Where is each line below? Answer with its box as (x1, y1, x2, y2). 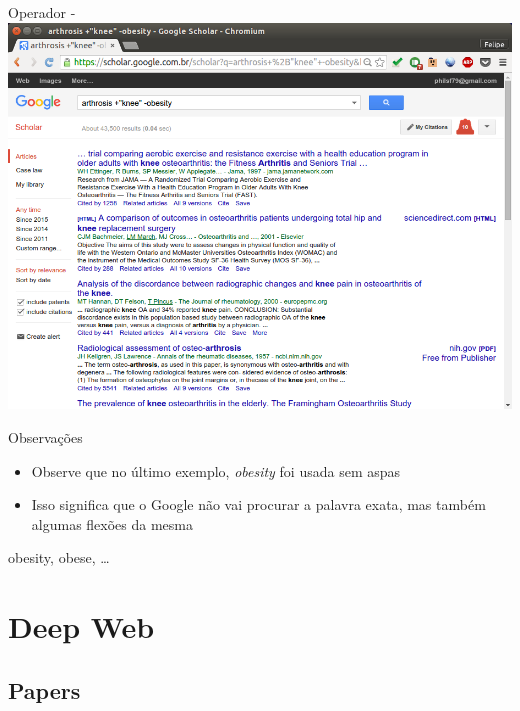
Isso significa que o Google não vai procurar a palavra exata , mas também (31, 494, 486, 515)
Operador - (8, 2, 76, 22)
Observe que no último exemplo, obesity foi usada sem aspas (31, 460, 401, 481)
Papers (8, 674, 81, 705)
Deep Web (8, 606, 155, 647)
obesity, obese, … (8, 547, 110, 568)
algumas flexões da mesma (31, 513, 193, 534)
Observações (8, 426, 83, 447)
